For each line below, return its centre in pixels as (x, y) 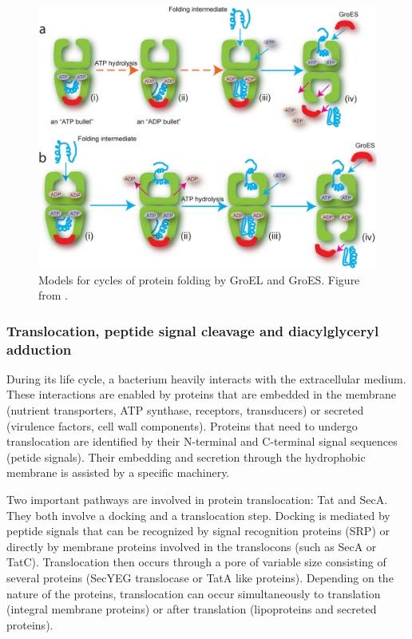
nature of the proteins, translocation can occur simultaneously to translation (194, 593)
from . (53, 295)
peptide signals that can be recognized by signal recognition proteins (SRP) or (198, 531)
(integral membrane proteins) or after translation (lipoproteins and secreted (192, 609)
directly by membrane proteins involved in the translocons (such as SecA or (192, 546)
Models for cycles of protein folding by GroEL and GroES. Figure (199, 279)
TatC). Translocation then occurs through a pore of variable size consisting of (196, 562)
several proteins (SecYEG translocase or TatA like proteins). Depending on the (200, 577)
